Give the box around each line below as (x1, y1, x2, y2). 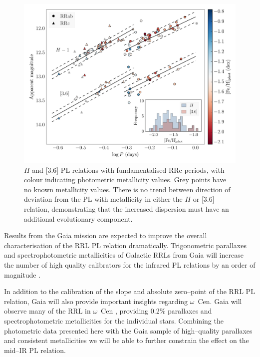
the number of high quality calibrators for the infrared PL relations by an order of (4, 259, 256, 270)
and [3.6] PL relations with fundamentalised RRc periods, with (32, 164, 225, 175)
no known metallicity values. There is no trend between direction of (24, 184, 231, 194)
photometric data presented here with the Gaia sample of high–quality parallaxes (4, 325, 253, 336)
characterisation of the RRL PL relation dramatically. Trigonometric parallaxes (4, 240, 247, 250)
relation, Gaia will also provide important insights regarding (4, 296, 188, 306)
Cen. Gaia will (198, 296, 242, 306)
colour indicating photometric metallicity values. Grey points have (24, 174, 227, 185)
